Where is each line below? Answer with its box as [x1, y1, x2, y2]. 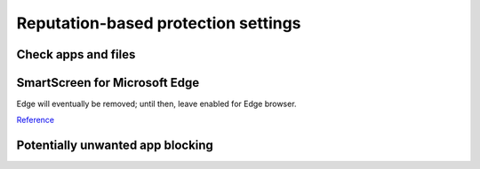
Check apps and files [16, 47, 136, 62]
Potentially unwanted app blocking [16, 138, 213, 153]
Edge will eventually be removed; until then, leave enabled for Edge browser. [16, 98, 297, 110]
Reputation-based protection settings [16, 13, 301, 33]
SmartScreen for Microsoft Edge [16, 75, 200, 90]
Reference [16, 115, 55, 126]
